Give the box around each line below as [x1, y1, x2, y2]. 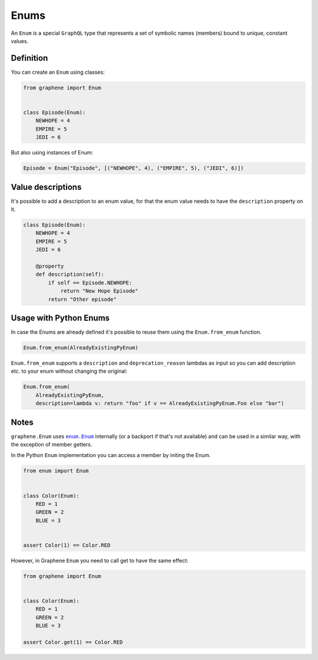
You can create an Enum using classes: [11, 68, 105, 75]
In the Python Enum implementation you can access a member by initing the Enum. [11, 452, 211, 459]
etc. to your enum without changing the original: [11, 367, 128, 375]
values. [11, 37, 29, 44]
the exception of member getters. [11, 441, 92, 448]
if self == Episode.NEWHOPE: [48, 279, 132, 286]
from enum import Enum [23, 468, 89, 474]
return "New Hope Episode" [60, 288, 138, 294]
